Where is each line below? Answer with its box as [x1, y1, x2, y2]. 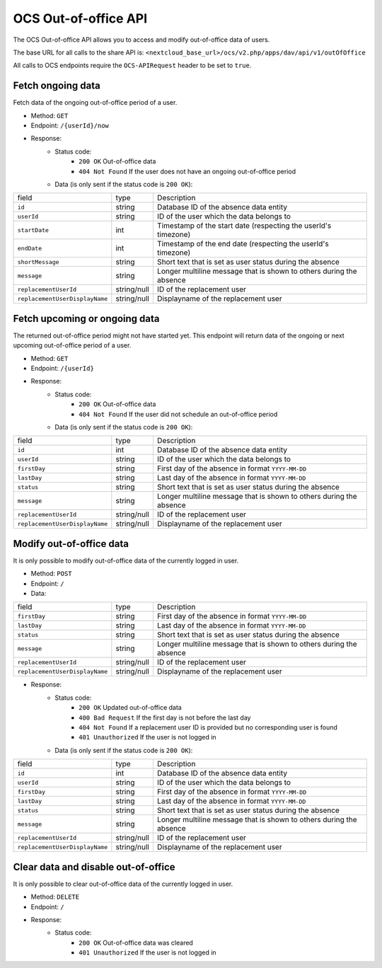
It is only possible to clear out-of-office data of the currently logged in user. [13, 880, 233, 888]
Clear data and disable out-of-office [13, 860, 176, 873]
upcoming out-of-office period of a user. [13, 341, 132, 350]
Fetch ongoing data [13, 80, 100, 92]
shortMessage [17, 258, 59, 265]
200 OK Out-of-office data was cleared [79, 938, 194, 947]
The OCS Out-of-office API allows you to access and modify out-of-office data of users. [13, 35, 270, 44]
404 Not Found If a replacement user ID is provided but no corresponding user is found [79, 723, 337, 732]
